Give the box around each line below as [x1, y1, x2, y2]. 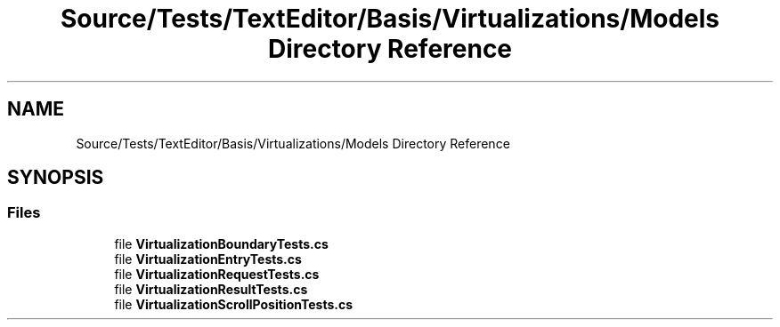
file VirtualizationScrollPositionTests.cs [114, 296, 353, 312]
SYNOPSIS [7, 166, 104, 189]
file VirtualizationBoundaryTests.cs [114, 235, 329, 251]
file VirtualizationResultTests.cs [114, 281, 308, 297]
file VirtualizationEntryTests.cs [114, 251, 302, 267]
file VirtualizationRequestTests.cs [114, 266, 320, 282]
